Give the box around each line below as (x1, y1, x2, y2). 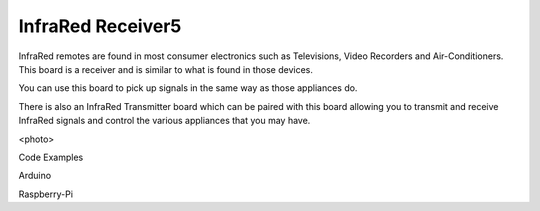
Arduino (18, 170, 52, 182)
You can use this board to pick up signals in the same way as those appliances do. (18, 82, 358, 94)
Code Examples (18, 151, 84, 163)
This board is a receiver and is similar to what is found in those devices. (18, 63, 314, 75)
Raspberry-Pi (18, 188, 74, 200)
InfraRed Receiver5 (18, 15, 182, 37)
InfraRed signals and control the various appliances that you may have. (18, 115, 311, 127)
